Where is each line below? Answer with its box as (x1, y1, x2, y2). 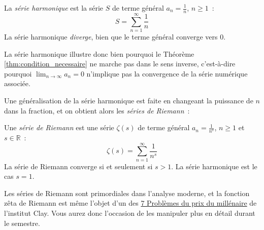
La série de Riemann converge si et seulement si (4, 161, 153, 171)
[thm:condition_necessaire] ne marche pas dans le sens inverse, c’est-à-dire (4, 58, 236, 69)
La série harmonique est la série (4, 3, 104, 13)
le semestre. (4, 217, 40, 228)
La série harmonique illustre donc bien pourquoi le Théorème (4, 48, 194, 59)
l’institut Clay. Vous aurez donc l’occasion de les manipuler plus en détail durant (4, 208, 255, 218)
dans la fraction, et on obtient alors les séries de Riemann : (4, 105, 190, 116)
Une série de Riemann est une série (4, 122, 114, 133)
